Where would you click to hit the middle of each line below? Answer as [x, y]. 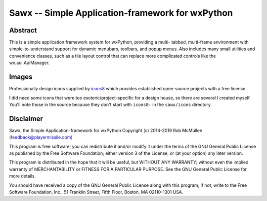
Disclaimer [26, 118]
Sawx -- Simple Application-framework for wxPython [121, 13]
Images [21, 77]
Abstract [23, 30]
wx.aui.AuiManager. [29, 63]
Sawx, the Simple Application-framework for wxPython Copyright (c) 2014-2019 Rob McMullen [106, 130]
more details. [22, 176]
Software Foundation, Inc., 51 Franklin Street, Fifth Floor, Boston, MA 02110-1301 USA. [96, 192]
